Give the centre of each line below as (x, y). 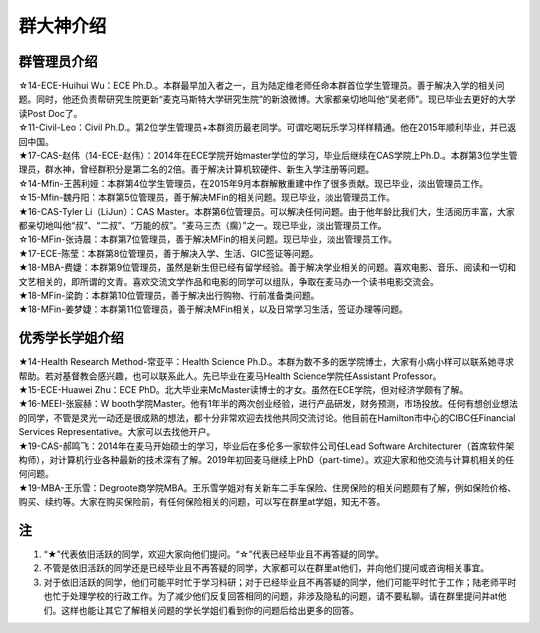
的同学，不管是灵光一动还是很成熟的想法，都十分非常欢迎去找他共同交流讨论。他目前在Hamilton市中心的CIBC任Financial (267, 417)
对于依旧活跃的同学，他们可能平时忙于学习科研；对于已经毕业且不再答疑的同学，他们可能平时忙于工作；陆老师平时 (280, 582)
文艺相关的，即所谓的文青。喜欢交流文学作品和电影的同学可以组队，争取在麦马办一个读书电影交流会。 (228, 281)
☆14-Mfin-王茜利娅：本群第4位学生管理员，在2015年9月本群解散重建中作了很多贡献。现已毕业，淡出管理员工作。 (253, 183)
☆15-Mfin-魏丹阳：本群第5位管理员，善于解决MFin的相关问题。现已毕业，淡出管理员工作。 (206, 197)
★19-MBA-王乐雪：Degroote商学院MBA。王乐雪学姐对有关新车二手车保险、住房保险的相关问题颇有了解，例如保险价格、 (267, 487)
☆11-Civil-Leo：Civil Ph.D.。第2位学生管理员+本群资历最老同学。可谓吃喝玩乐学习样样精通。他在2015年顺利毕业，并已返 (267, 127)
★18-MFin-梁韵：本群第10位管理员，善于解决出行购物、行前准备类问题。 (169, 295)
